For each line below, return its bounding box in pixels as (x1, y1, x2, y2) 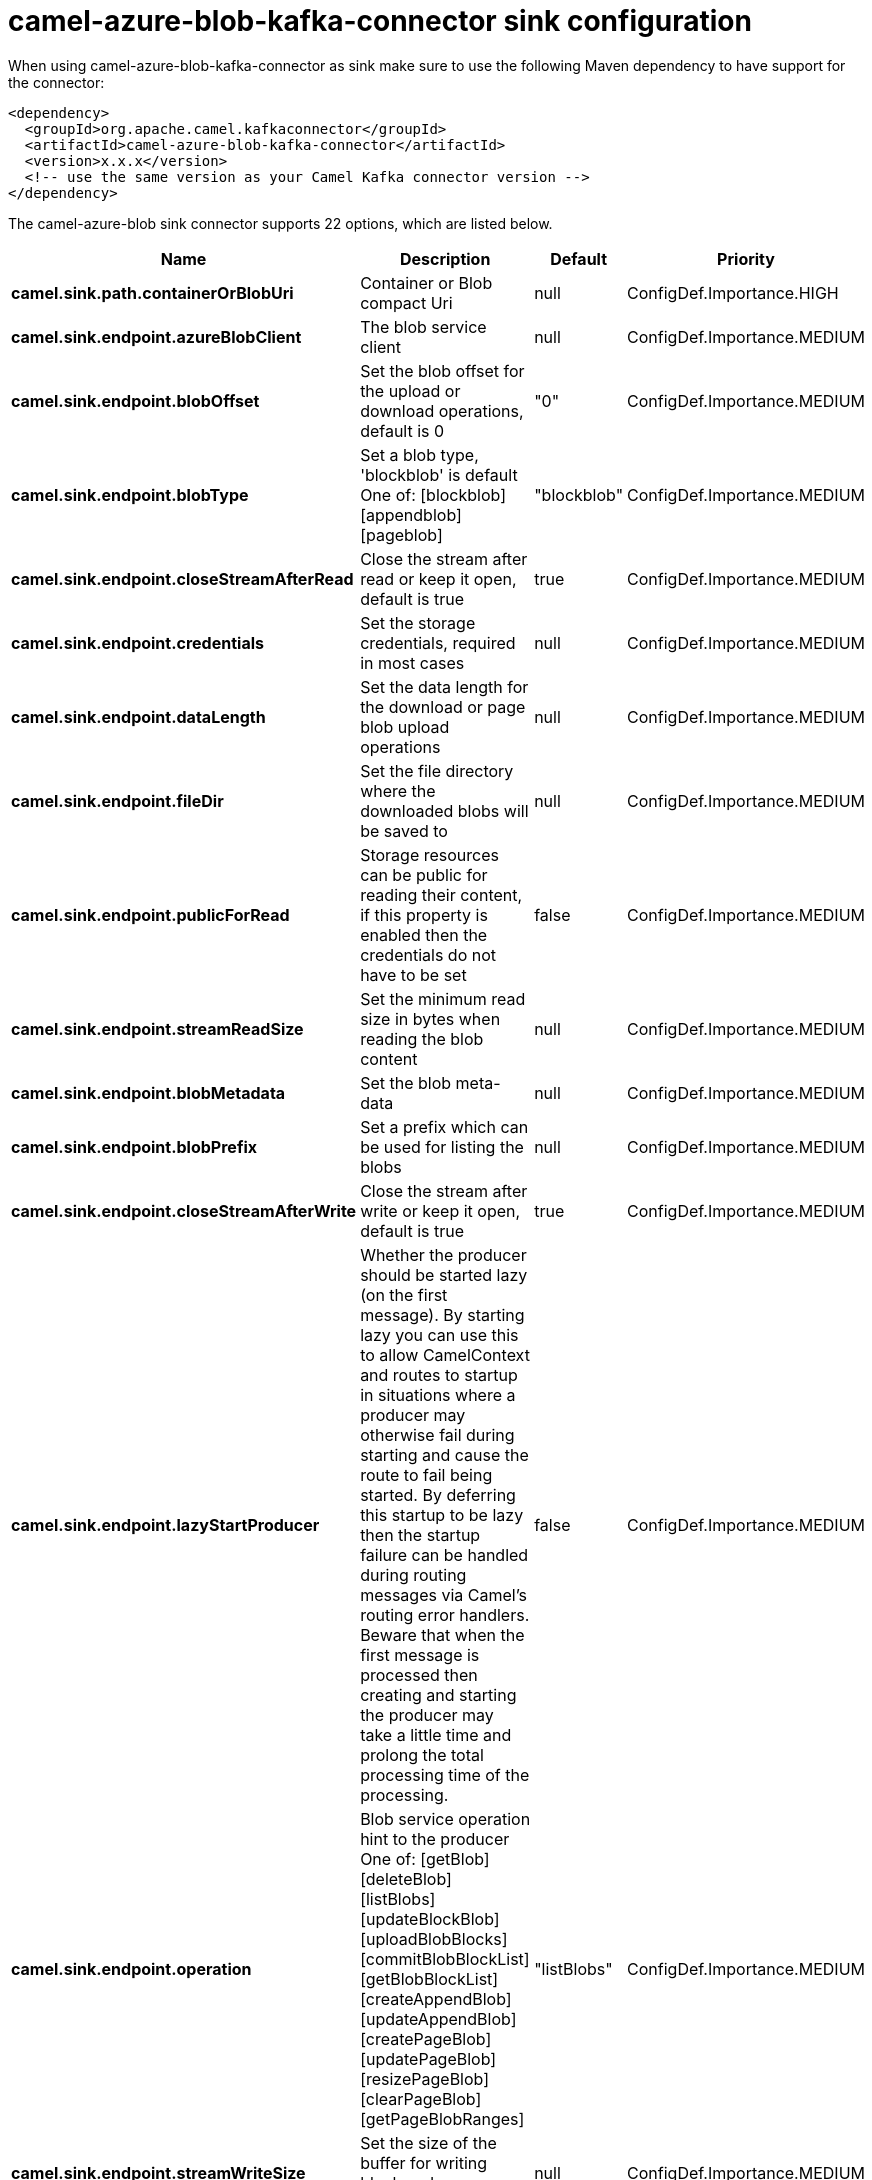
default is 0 (360, 420, 445, 441)
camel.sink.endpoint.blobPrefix (11, 1136, 257, 1157)
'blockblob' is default (360, 464, 518, 485)
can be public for (360, 864, 488, 885)
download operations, (360, 400, 524, 421)
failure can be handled (360, 1544, 529, 1565)
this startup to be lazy (360, 1504, 524, 1525)
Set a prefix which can (360, 1116, 529, 1137)
